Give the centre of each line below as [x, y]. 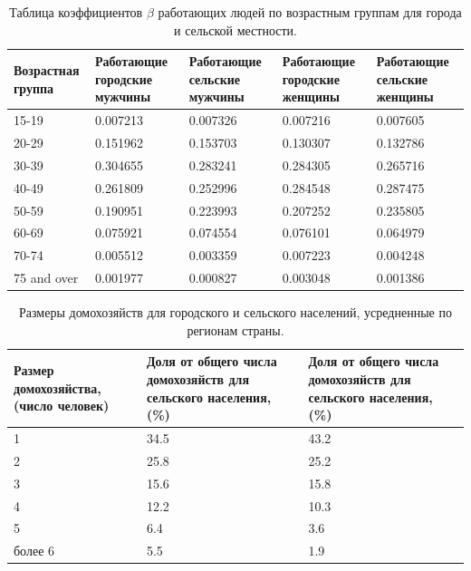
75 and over [46, 278]
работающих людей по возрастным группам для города [310, 12]
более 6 [34, 551]
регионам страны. [235, 329]
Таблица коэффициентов [76, 12]
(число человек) [62, 406]
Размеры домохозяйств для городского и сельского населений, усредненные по [235, 312]
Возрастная [47, 69]
